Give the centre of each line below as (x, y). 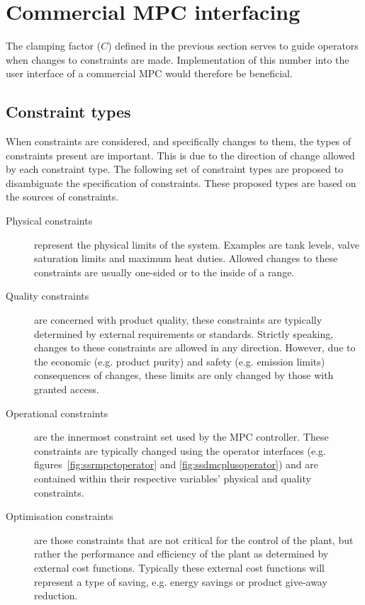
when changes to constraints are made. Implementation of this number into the (178, 59)
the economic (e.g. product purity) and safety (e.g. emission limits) (180, 361)
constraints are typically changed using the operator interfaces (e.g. (180, 450)
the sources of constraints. (62, 197)
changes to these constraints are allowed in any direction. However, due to (195, 347)
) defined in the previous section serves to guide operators (233, 46)
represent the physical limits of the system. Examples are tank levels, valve (197, 244)
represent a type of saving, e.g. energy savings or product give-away (181, 581)
